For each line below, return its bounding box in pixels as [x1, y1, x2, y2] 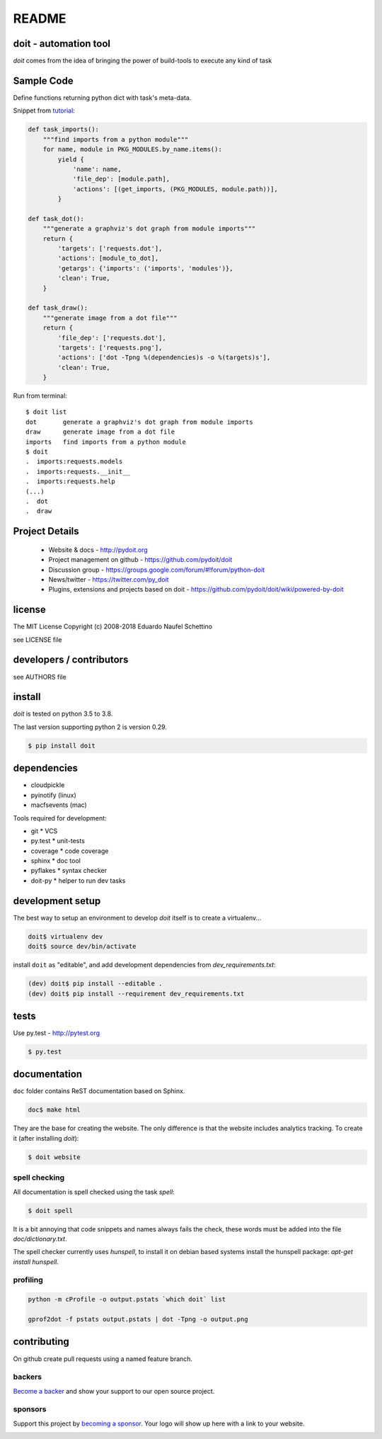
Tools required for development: [13, 813, 107, 822]
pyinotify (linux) [30, 791, 77, 799]
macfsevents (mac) [30, 801, 88, 809]
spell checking [13, 1173, 65, 1183]
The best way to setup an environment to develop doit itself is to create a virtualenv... [13, 913, 262, 922]
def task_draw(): [28, 304, 88, 312]
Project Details [13, 525, 79, 538]
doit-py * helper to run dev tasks [30, 876, 126, 885]
